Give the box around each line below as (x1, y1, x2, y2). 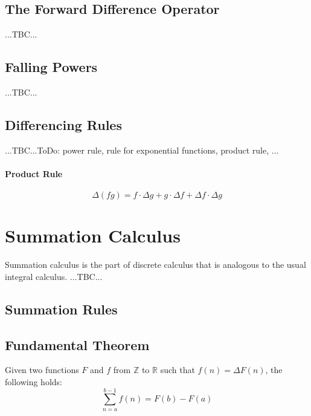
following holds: (5, 375, 62, 388)
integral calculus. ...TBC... (5, 270, 103, 282)
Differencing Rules (5, 115, 122, 134)
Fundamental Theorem (5, 335, 150, 354)
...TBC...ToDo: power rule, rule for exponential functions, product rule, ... (5, 143, 279, 156)
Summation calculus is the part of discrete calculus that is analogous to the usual (5, 258, 306, 271)
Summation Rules (5, 299, 118, 318)
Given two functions (5, 363, 79, 376)
